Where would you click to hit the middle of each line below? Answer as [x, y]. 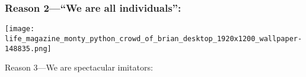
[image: [20, 29]
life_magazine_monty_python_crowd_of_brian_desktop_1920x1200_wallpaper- [154, 38]
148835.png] [28, 48]
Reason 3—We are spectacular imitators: [79, 67]
